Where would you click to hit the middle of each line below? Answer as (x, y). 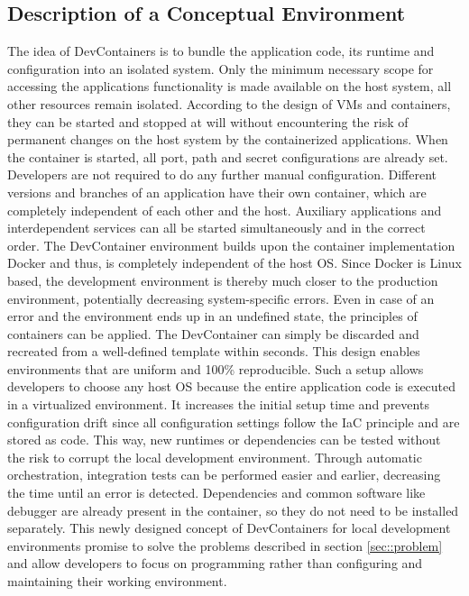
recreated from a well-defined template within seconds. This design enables (214, 351)
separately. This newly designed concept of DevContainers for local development (229, 528)
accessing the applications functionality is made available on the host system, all (230, 86)
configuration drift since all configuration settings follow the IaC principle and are (234, 422)
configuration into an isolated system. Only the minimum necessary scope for (221, 68)
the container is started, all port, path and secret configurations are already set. (228, 156)
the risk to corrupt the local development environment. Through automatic (215, 457)
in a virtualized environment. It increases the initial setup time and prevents (218, 404)
